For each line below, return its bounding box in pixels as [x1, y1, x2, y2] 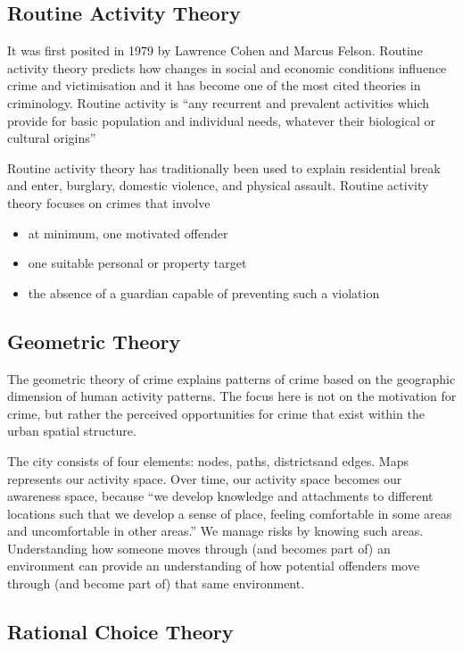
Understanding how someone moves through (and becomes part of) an [7, 538, 391, 557]
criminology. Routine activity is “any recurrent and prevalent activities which [7, 93, 430, 112]
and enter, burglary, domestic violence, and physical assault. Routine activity [7, 176, 429, 195]
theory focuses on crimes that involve [7, 193, 211, 212]
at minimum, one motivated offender [28, 223, 228, 242]
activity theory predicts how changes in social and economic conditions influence [7, 58, 447, 77]
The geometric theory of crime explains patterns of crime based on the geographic [7, 369, 456, 387]
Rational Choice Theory [7, 618, 234, 646]
